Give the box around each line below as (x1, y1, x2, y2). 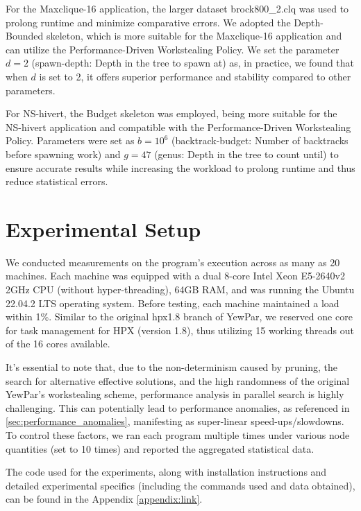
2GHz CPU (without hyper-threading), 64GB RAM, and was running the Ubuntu (6, 282, 355, 297)
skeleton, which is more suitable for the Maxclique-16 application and (46, 28, 342, 43)
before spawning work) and (6, 146, 121, 161)
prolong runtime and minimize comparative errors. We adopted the (6, 15, 291, 29)
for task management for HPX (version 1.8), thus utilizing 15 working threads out (6, 322, 354, 337)
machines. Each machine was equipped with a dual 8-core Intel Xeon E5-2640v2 (6, 268, 345, 283)
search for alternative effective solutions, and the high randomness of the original (6, 373, 350, 388)
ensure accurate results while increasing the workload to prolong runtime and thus (6, 160, 355, 175)
